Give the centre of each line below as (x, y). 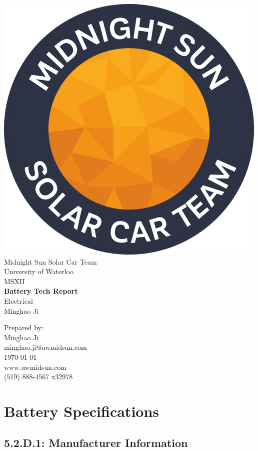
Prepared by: (24, 327)
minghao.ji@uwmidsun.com (45, 347)
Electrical (18, 300)
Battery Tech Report (41, 291)
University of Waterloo (39, 271)
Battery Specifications (82, 411)
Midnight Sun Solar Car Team (50, 261)
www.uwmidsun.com (35, 367)
